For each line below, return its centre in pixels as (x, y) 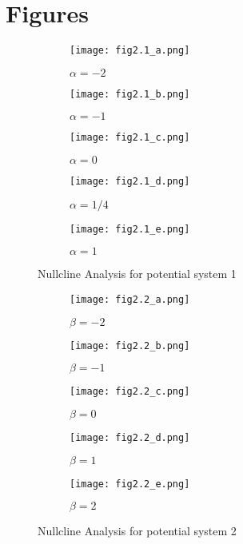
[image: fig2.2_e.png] (130, 484)
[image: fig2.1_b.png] (130, 94)
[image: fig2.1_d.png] (130, 182)
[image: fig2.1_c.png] (130, 138)
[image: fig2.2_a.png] (130, 300)
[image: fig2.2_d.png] (130, 437)
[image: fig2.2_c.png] (130, 392)
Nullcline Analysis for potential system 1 (137, 274)
